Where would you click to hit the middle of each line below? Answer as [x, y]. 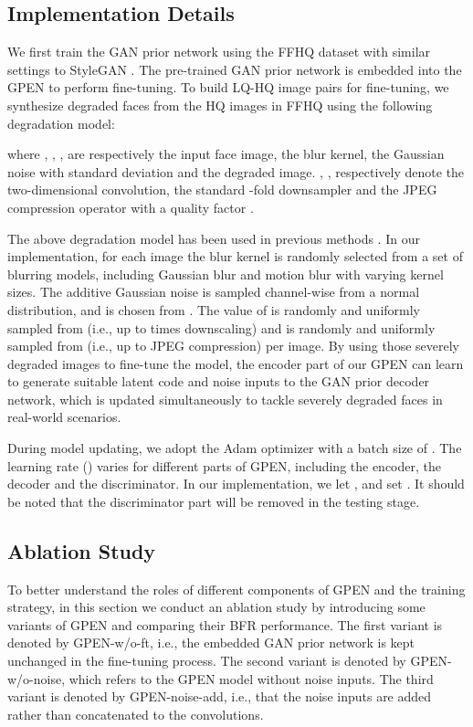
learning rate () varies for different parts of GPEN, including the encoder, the [225, 465]
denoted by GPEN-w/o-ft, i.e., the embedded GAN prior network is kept [211, 643]
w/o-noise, [37, 678]
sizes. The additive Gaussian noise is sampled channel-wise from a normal [214, 292]
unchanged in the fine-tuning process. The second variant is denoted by [207, 661]
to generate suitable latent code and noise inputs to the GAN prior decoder [219, 381]
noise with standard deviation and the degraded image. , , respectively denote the [236, 171]
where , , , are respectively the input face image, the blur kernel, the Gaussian [226, 154]
